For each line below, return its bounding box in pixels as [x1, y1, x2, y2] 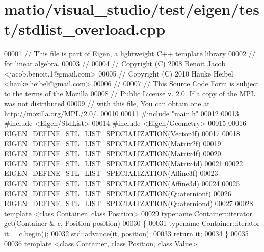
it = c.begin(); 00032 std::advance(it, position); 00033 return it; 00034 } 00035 [4, 228, 249, 238]
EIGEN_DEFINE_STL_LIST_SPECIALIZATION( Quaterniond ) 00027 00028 [4, 198, 253, 209]
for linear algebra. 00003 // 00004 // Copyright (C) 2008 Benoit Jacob [4, 58, 226, 68]
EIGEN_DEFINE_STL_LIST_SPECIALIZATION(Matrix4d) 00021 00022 [4, 158, 243, 168]
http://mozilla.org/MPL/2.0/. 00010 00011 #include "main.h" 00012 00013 [4, 108, 239, 118]
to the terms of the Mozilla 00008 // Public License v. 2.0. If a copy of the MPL [4, 88, 255, 98]
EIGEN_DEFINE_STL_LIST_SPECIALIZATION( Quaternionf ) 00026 [4, 188, 231, 198]
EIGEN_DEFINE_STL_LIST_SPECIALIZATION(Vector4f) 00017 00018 [4, 128, 240, 139]
